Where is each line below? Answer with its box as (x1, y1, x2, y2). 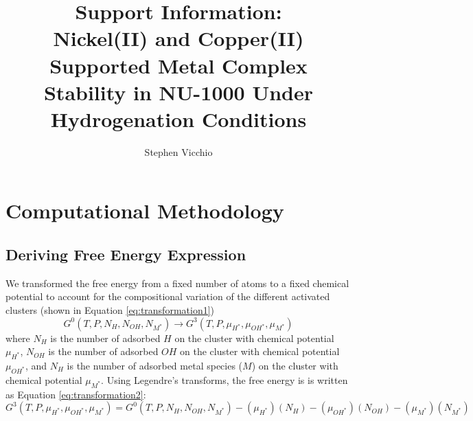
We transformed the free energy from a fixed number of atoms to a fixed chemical (5, 275, 349, 290)
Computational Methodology (5, 196, 284, 225)
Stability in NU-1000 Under (43, 78, 314, 106)
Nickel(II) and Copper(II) (53, 24, 304, 52)
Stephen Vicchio (144, 144, 213, 159)
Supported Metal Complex (49, 51, 308, 79)
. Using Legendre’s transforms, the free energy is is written (101, 372, 348, 387)
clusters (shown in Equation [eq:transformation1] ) (5, 303, 215, 317)
